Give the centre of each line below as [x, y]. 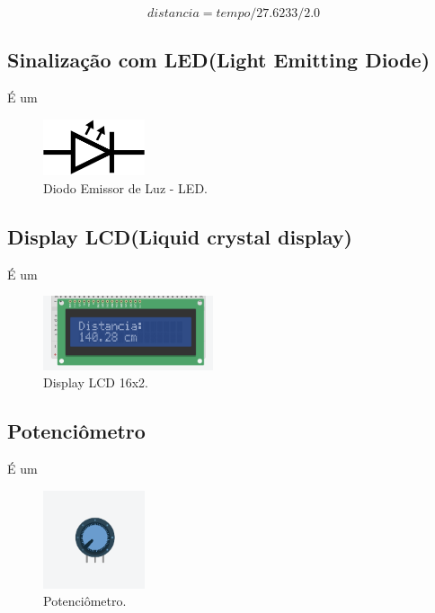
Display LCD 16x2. [96, 382]
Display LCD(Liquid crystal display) [180, 236]
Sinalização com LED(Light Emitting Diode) [219, 60]
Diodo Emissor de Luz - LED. [125, 187]
